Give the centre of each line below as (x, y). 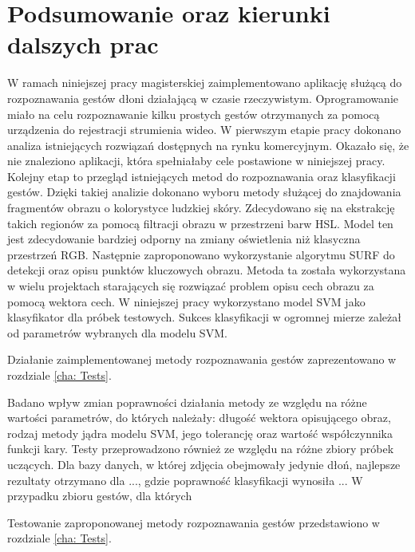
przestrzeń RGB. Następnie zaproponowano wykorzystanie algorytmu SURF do (201, 254)
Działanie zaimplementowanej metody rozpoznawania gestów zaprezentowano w (202, 359)
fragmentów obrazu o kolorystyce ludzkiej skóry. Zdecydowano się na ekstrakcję (201, 208)
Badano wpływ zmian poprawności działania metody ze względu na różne (187, 402)
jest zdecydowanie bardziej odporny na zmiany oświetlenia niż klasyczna (184, 239)
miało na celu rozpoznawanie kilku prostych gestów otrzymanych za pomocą (194, 114)
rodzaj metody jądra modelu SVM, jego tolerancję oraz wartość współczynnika (200, 433)
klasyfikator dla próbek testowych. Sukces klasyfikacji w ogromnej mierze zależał (204, 317)
